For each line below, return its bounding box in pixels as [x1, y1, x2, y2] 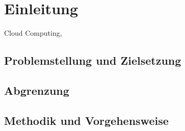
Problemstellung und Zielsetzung [4, 53, 181, 68]
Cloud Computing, [4, 28, 62, 38]
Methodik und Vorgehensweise [4, 112, 169, 128]
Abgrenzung [4, 82, 69, 98]
